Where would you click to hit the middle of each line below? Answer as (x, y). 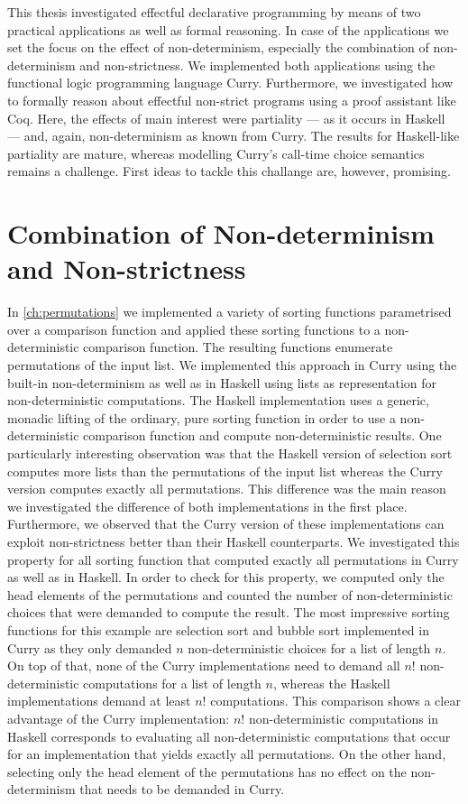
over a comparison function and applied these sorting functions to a (194, 329)
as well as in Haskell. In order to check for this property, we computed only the (226, 577)
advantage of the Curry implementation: (119, 718)
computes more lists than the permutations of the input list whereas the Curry (225, 471)
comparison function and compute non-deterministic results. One (262, 435)
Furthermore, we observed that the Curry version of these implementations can (226, 524)
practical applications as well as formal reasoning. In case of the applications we (228, 29)
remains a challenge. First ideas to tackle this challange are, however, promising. (229, 171)
